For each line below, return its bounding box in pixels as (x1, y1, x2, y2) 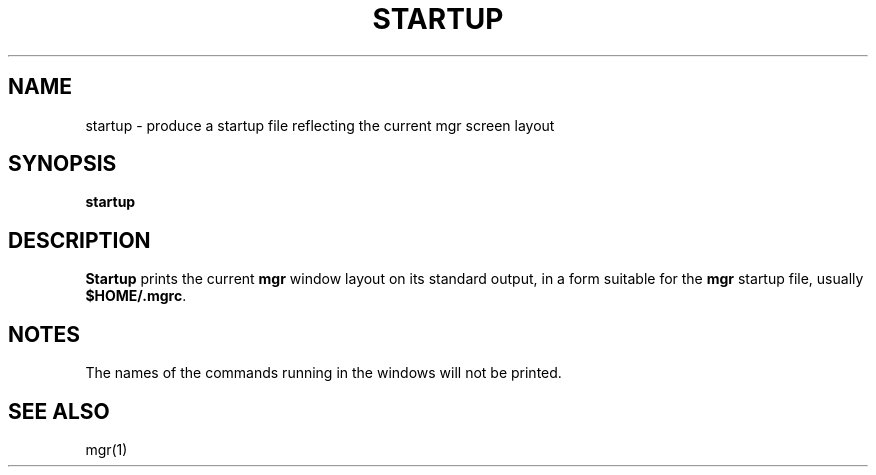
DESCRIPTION (8, 227, 151, 253)
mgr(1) (85, 440, 128, 458)
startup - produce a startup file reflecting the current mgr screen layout (85, 116, 555, 134)
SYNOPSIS (8, 151, 117, 177)
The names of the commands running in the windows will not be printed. (85, 364, 562, 382)
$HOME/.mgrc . (85, 287, 187, 305)
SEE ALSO (8, 398, 110, 424)
